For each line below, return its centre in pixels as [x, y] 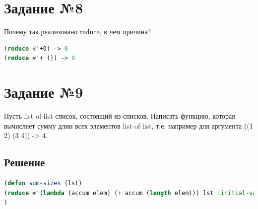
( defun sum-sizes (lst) [43, 183]
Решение [25, 162]
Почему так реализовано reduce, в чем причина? [78, 32]
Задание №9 [44, 92]
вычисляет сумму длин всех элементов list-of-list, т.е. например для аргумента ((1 [129, 125]
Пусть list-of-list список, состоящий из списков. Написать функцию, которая [120, 116]
